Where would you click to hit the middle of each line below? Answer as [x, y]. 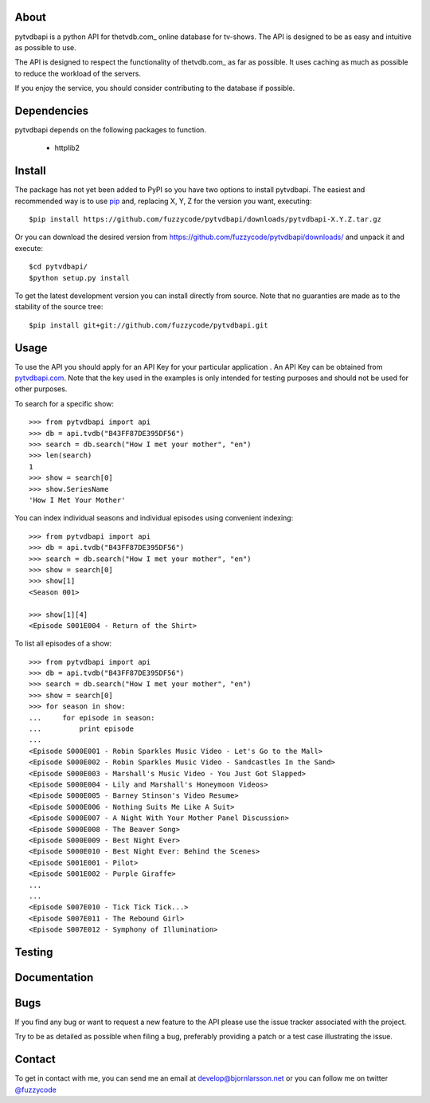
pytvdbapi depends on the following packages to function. [111, 130]
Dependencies [52, 110]
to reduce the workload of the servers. [78, 73]
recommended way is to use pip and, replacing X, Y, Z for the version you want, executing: [163, 201]
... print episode [82, 729]
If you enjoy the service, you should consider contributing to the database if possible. [155, 88]
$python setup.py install [80, 278]
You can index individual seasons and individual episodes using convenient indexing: [154, 518]
